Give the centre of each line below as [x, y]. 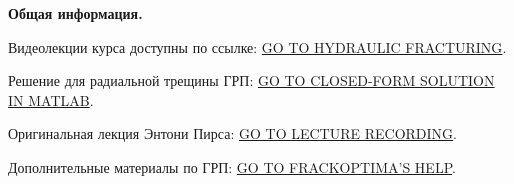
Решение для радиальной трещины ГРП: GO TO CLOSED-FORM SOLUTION [251, 80]
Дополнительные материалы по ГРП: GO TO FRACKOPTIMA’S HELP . [232, 166]
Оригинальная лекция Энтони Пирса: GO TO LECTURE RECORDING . [233, 133]
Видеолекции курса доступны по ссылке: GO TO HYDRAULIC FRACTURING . [257, 46]
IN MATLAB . [51, 99]
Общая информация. [75, 13]
